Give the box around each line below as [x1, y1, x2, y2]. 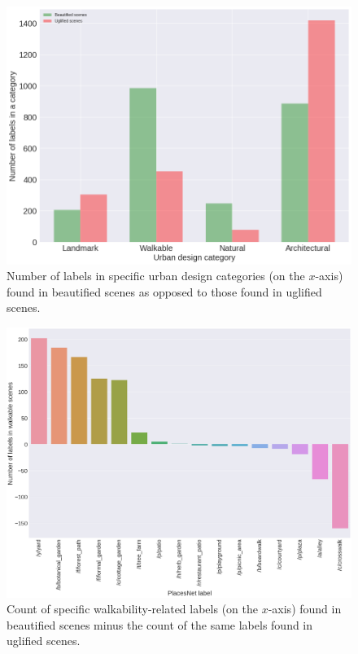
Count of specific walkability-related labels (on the [7, 600, 258, 617]
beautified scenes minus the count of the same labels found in [7, 616, 313, 633]
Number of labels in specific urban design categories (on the [7, 267, 305, 284]
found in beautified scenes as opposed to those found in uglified [7, 283, 322, 300]
